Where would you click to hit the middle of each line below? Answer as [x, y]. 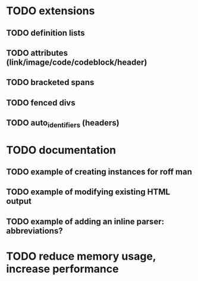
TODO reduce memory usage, [81, 256]
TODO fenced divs [41, 102]
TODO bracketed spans [50, 82]
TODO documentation [61, 150]
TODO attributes [37, 53]
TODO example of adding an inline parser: [85, 221]
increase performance [62, 269]
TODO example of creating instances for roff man [99, 171]
